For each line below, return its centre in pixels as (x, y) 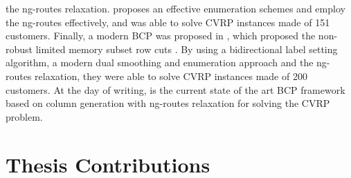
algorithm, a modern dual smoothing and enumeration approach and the (160, 62)
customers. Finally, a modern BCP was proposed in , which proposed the (161, 36)
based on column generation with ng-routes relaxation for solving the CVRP (168, 103)
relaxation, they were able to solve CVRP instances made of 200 (171, 76)
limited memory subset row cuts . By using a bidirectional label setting (187, 49)
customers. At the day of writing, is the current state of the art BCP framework (175, 89)
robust (19, 49)
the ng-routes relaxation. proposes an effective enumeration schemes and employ (175, 8)
